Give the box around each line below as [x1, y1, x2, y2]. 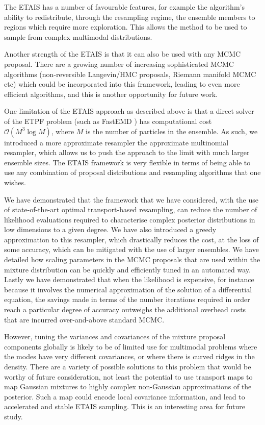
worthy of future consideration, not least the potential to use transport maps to [4, 371, 253, 382]
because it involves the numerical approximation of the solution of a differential [4, 284, 252, 294]
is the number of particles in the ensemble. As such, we [86, 126, 258, 136]
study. [4, 411, 23, 421]
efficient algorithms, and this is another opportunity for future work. [4, 88, 218, 99]
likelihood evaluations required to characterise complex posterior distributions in [4, 214, 255, 224]
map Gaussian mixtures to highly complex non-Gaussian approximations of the [4, 381, 252, 392]
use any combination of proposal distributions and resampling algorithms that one [4, 167, 261, 178]
